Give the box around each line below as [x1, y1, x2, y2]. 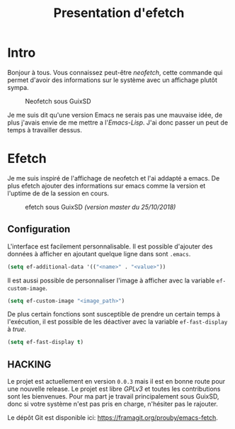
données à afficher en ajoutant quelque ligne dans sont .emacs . [7, 249, 191, 258]
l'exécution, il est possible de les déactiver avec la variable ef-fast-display [7, 317, 228, 326]
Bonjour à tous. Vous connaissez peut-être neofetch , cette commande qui [7, 68, 223, 76]
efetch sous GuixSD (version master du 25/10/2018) [25, 202, 176, 211]
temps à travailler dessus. [7, 125, 83, 134]
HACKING [7, 358, 52, 370]
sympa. [7, 83, 30, 91]
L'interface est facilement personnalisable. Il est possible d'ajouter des [7, 242, 213, 251]
